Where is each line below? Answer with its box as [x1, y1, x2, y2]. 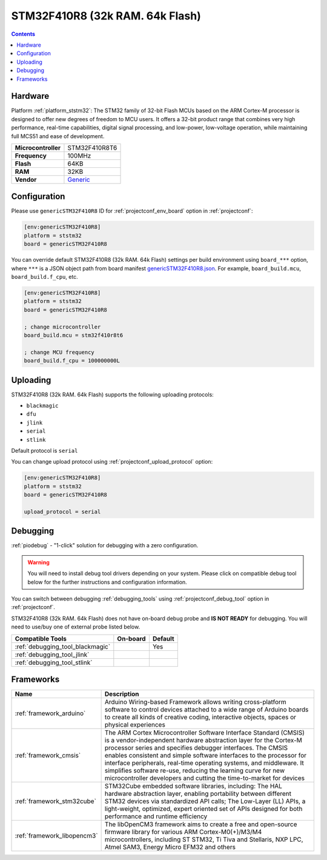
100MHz [67, 152, 91, 160]
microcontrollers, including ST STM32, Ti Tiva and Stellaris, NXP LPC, [104, 835, 303, 844]
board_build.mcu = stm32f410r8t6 [24, 332, 124, 339]
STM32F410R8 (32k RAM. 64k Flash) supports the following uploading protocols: [11, 391, 214, 398]
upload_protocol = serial [24, 508, 101, 515]
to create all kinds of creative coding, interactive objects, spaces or [104, 713, 297, 721]
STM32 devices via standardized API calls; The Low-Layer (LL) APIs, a [104, 797, 306, 805]
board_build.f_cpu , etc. [11, 273, 78, 281]
